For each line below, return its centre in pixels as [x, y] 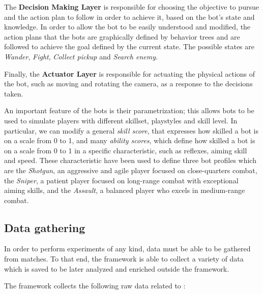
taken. [14, 93]
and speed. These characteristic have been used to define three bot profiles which [130, 160]
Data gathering [45, 227]
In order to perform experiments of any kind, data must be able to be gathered [127, 249]
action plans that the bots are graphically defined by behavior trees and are [122, 36]
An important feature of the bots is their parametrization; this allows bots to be [129, 110]
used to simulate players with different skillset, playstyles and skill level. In [121, 120]
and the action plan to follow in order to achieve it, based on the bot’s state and [129, 17]
